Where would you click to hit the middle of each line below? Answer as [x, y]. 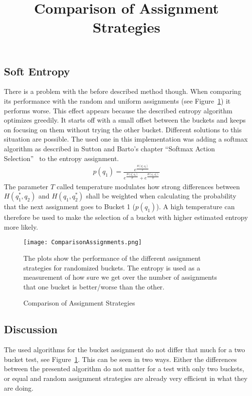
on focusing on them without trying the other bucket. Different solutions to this [123, 129]
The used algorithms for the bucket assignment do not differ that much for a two [125, 350]
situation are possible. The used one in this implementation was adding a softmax [126, 139]
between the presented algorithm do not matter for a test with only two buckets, [124, 369]
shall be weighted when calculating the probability [161, 196]
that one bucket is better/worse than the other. [94, 286]
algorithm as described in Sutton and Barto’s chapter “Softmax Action [109, 148]
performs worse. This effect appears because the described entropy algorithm [118, 110]
